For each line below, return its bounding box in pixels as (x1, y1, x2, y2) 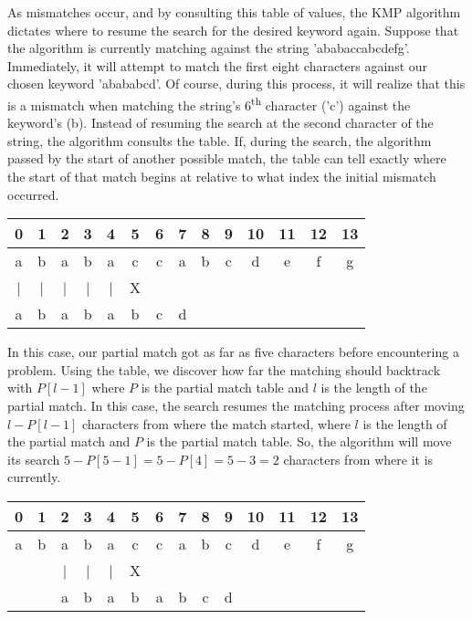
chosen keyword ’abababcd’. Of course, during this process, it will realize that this (7, 74, 466, 93)
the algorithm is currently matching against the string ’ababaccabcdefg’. (7, 38, 410, 58)
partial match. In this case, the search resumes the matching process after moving (7, 395, 465, 414)
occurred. (7, 184, 59, 204)
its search (7, 449, 60, 468)
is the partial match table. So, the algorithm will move (146, 432, 452, 451)
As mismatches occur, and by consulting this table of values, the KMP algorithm (7, 3, 461, 21)
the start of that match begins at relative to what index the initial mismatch (7, 167, 436, 185)
